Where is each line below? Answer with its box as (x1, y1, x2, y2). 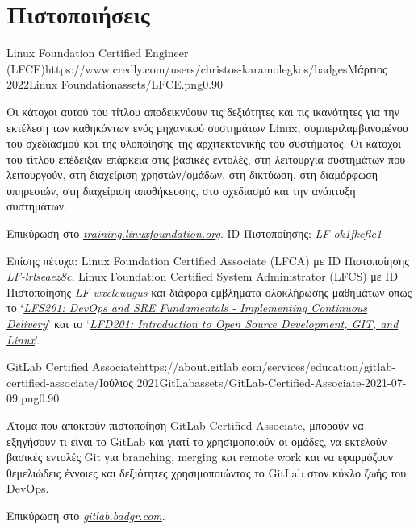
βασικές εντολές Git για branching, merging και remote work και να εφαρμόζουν (6, 448, 394, 465)
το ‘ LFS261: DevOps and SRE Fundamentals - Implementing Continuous (6, 299, 368, 316)
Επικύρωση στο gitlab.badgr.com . (6, 506, 165, 523)
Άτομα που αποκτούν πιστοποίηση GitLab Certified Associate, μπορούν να (6, 417, 364, 433)
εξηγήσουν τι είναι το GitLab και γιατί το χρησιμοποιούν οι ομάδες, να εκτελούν (6, 432, 387, 449)
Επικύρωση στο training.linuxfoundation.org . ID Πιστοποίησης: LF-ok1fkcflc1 (6, 225, 382, 242)
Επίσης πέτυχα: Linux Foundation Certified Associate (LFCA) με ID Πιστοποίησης (6, 252, 409, 269)
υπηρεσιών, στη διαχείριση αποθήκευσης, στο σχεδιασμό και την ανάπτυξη (6, 181, 356, 198)
